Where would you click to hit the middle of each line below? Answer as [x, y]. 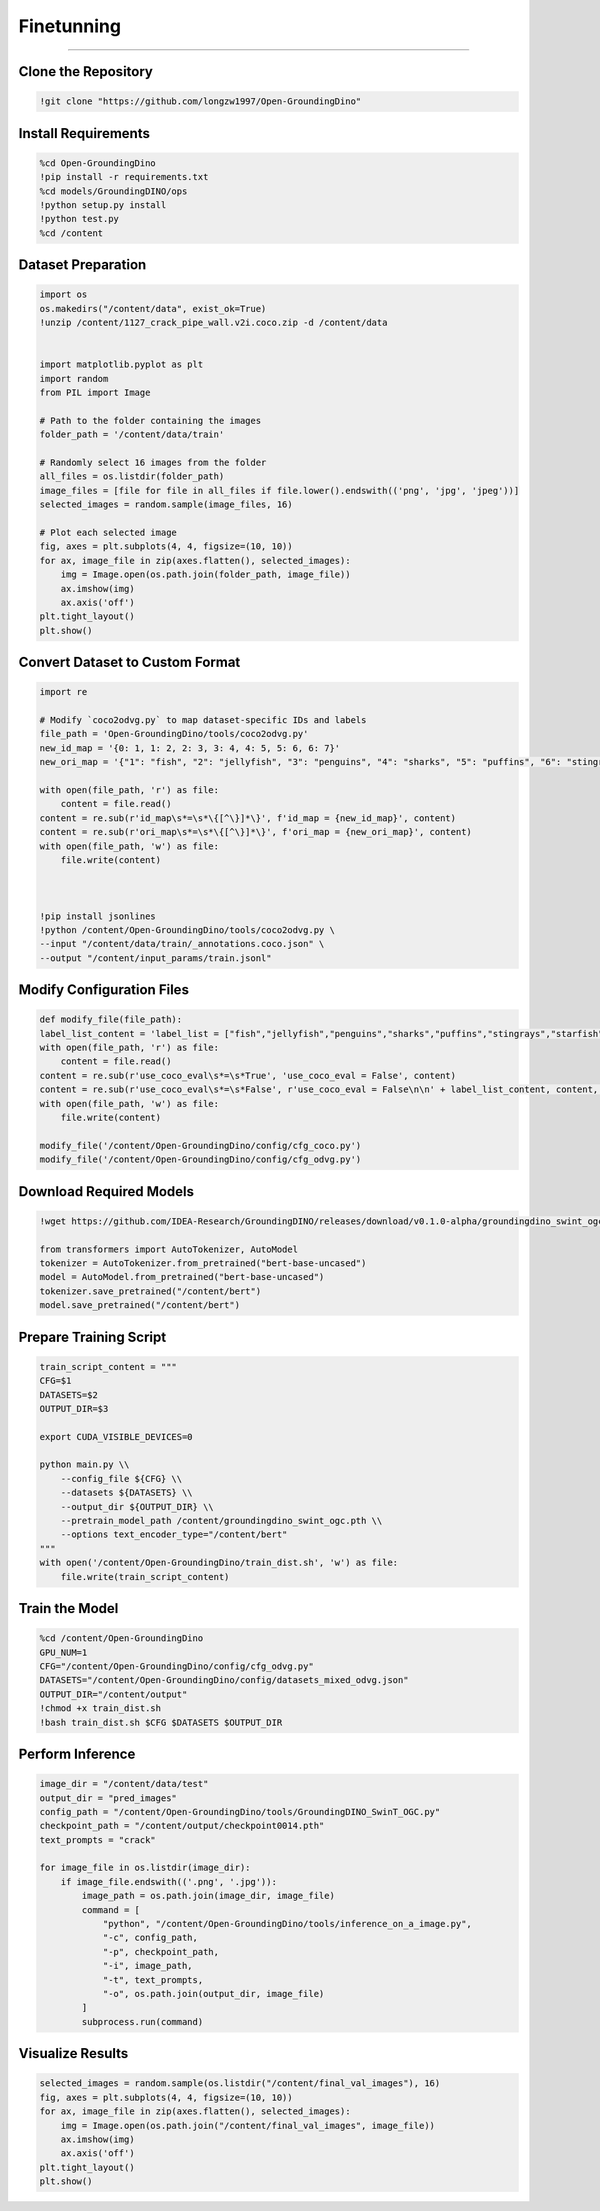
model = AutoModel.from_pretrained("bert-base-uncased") [182, 1277]
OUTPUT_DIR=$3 [74, 1408]
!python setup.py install [103, 204]
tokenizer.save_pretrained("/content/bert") [150, 1291]
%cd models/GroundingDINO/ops [113, 191]
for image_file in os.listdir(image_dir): [145, 1868]
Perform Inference [77, 1753]
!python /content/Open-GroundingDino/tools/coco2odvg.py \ [187, 929]
